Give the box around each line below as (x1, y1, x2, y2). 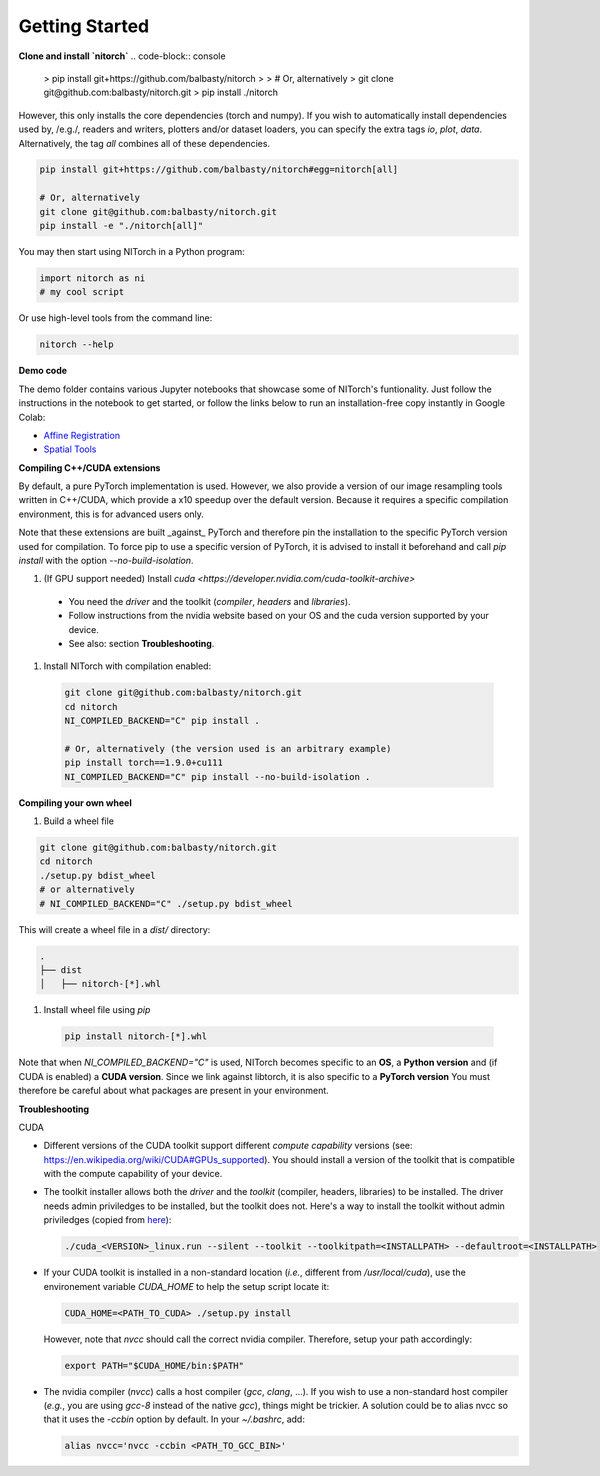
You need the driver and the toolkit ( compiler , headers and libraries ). (68, 595, 351, 607)
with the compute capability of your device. (43, 1168, 223, 1180)
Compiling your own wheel (18, 796, 132, 809)
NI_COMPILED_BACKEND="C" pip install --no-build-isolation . (64, 771, 371, 782)
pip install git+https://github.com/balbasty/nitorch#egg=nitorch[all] (39, 164, 399, 175)
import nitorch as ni (39, 273, 146, 284)
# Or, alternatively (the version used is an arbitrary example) (64, 743, 392, 754)
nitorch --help (39, 339, 114, 350)
